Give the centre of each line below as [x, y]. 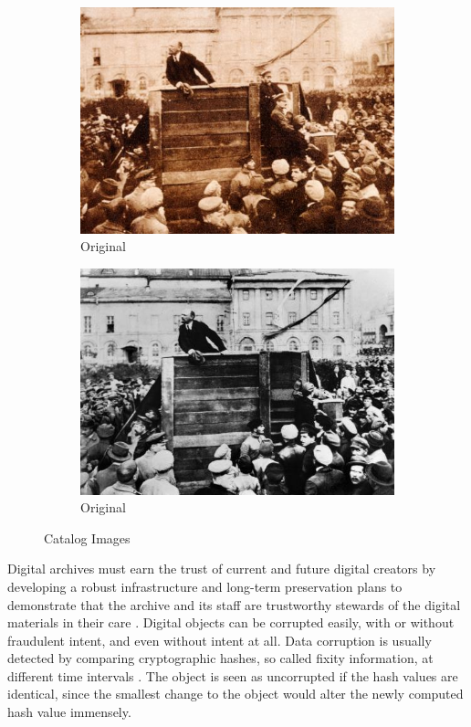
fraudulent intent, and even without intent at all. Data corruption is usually [220, 640]
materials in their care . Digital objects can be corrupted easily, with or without [231, 622]
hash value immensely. [69, 712]
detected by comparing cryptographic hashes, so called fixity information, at [220, 658]
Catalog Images [87, 537]
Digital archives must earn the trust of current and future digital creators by [222, 569]
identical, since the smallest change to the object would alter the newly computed [235, 694]
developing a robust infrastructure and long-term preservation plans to [205, 586]
